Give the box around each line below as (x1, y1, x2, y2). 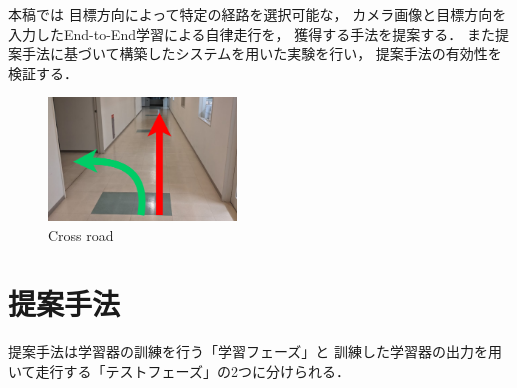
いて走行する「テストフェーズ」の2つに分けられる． (8, 360, 350, 381)
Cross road (48, 224, 114, 245)
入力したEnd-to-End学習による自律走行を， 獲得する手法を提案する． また (8, 23, 495, 44)
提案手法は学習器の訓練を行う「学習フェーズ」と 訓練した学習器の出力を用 (8, 341, 502, 362)
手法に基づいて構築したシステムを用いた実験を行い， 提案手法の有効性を (21, 43, 502, 64)
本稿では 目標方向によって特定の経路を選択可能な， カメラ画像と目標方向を (8, 4, 507, 24)
